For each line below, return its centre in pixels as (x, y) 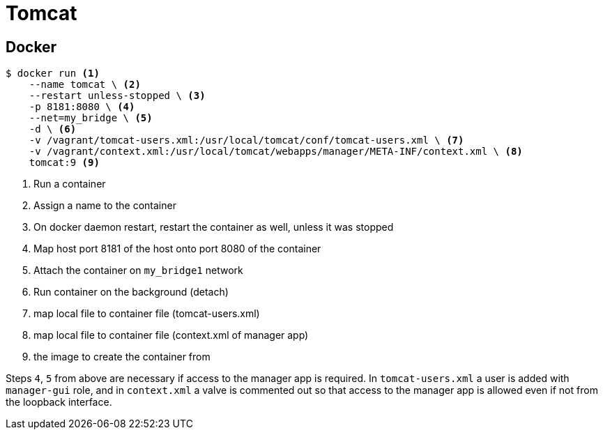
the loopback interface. (59, 402)
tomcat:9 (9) (64, 163)
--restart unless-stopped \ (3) (117, 96)
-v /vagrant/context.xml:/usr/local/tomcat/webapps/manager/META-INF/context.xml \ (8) (276, 152)
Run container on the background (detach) (131, 292)
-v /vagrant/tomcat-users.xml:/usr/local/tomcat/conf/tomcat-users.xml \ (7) (246, 140)
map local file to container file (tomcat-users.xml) (147, 314)
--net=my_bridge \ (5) (91, 118)
